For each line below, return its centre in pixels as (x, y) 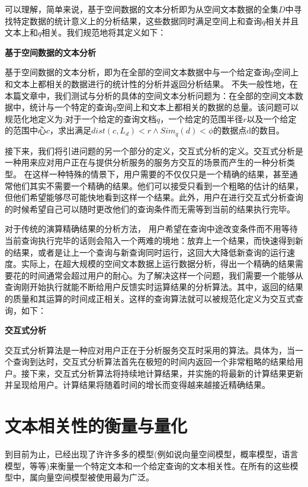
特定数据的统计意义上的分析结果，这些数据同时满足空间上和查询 (137, 20)
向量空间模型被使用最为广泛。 (96, 477)
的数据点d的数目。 (249, 130)
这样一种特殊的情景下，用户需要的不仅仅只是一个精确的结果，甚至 (161, 174)
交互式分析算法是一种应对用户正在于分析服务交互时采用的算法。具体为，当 (150, 350)
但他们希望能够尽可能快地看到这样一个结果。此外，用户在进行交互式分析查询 (154, 197)
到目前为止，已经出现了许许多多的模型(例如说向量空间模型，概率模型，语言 (152, 454)
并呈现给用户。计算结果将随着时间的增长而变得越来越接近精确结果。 (137, 385)
